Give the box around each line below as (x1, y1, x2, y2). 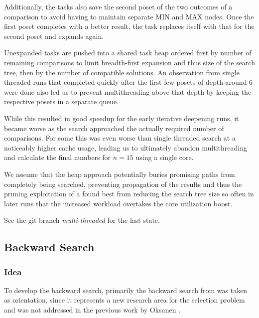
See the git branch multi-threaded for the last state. (4, 215, 160, 225)
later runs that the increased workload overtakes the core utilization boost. (4, 198, 233, 208)
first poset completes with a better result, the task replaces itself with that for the (4, 21, 255, 31)
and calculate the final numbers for (4, 152, 111, 162)
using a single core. (135, 152, 194, 162)
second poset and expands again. (4, 30, 104, 41)
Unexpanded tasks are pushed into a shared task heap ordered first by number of (4, 47, 252, 58)
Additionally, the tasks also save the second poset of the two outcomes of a (4, 1, 233, 11)
